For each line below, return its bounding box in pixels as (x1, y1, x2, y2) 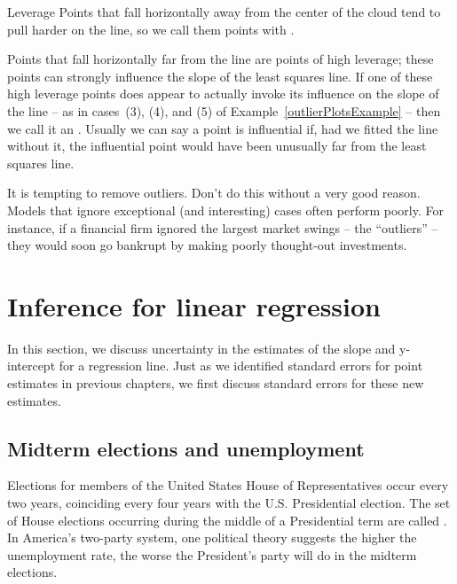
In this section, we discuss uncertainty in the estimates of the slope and (7, 339, 396, 357)
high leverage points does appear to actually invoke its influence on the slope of (7, 84, 439, 103)
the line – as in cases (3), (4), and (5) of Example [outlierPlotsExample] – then (7, 101, 441, 120)
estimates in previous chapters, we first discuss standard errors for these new (7, 374, 424, 393)
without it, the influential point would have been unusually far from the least (7, 136, 427, 155)
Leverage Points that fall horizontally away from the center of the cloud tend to (7, 3, 441, 20)
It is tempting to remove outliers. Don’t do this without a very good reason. (7, 183, 421, 202)
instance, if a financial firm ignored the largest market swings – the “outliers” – (7, 218, 438, 237)
